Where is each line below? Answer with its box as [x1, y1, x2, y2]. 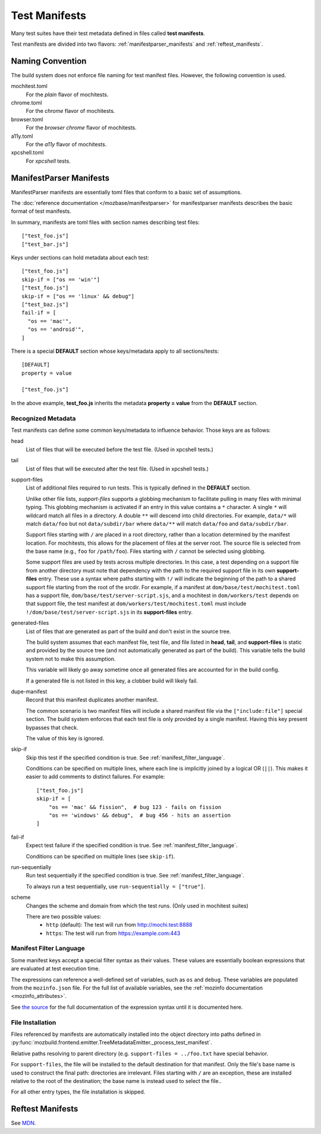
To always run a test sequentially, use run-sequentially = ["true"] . [26, 883, 206, 890]
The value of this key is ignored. [26, 734, 105, 742]
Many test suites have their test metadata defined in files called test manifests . [11, 30, 205, 37]
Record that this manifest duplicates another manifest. [26, 696, 159, 703]
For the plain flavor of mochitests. [26, 91, 109, 98]
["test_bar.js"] [21, 241, 69, 248]
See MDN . [11, 1120, 36, 1127]
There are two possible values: [26, 912, 102, 920]
